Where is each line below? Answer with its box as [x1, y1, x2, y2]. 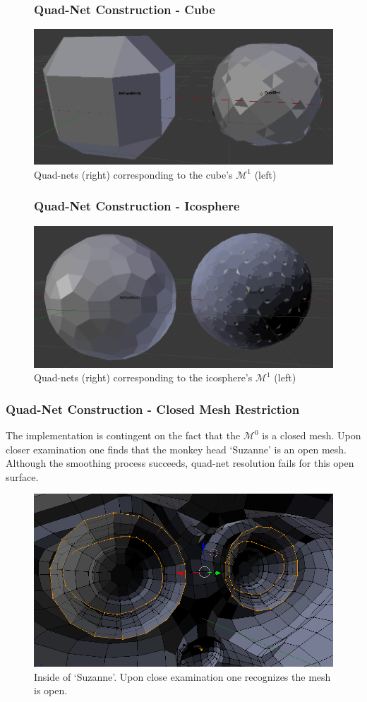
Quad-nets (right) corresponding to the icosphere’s [34, 370, 253, 385]
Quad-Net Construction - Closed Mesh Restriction [6, 400, 300, 417]
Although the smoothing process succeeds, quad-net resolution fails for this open [6, 456, 354, 470]
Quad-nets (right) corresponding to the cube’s [34, 167, 233, 182]
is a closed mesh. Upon [262, 428, 361, 443]
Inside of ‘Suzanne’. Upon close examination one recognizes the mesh [34, 669, 331, 684]
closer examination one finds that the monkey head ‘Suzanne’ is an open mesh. [6, 441, 347, 456]
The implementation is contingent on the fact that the [6, 428, 241, 443]
